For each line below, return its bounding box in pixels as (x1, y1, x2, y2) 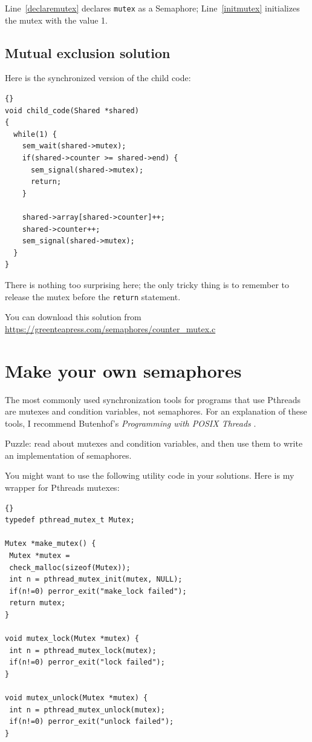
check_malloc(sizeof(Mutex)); (9, 563, 131, 572)
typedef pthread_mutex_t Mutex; (5, 516, 135, 525)
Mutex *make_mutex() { (5, 539, 96, 548)
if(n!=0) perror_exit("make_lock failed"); (9, 586, 187, 596)
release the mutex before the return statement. (5, 290, 181, 303)
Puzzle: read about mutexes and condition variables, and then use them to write (5, 437, 303, 450)
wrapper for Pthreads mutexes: (5, 481, 120, 494)
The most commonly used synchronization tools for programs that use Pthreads (5, 393, 301, 405)
